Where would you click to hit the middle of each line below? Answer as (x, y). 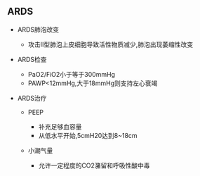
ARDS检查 (32, 59)
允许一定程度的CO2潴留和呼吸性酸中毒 (94, 165)
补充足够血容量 (60, 127)
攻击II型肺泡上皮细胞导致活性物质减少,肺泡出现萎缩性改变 (111, 44)
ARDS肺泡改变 (38, 29)
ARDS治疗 (32, 98)
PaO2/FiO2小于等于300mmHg (72, 74)
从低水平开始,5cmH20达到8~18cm (88, 135)
